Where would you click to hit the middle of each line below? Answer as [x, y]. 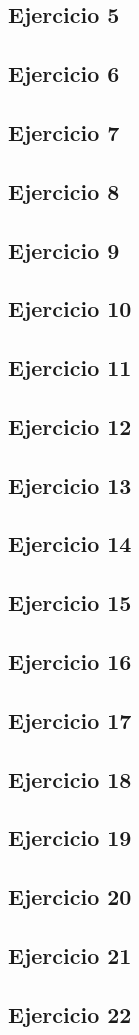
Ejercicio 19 [70, 837]
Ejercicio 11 [70, 367]
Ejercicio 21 [70, 954]
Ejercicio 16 [70, 660]
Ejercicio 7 [64, 131]
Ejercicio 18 [70, 778]
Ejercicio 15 [70, 602]
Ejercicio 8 [64, 190]
